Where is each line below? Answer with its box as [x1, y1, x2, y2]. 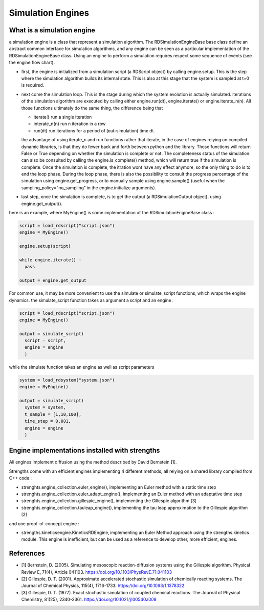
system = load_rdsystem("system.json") [19, 377, 115, 382]
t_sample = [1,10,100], [24, 411, 82, 417]
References [9, 549, 45, 558]
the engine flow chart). [9, 59, 55, 66]
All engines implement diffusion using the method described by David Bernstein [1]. [9, 459, 177, 465]
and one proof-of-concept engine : [9, 520, 80, 527]
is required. [21, 82, 44, 88]
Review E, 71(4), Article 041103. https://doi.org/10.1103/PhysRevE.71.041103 [21, 569, 172, 575]
